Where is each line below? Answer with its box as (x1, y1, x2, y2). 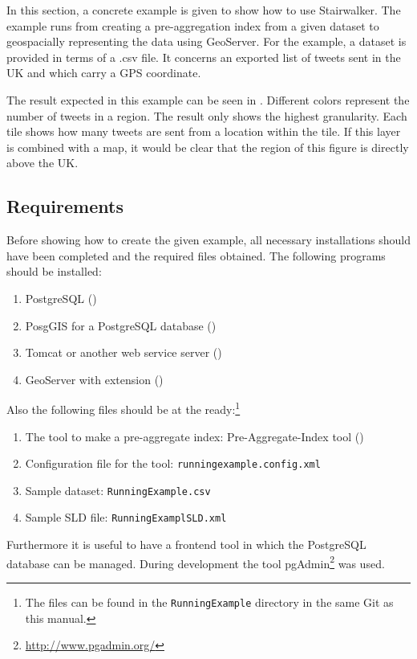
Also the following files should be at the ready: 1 (6, 399, 241, 417)
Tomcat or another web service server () (25, 344, 222, 361)
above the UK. (6, 154, 79, 171)
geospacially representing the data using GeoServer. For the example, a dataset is (6, 33, 407, 50)
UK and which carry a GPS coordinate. (6, 64, 201, 81)
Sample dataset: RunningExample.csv (25, 481, 211, 498)
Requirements (6, 194, 123, 219)
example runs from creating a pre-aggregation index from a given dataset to (6, 17, 379, 34)
